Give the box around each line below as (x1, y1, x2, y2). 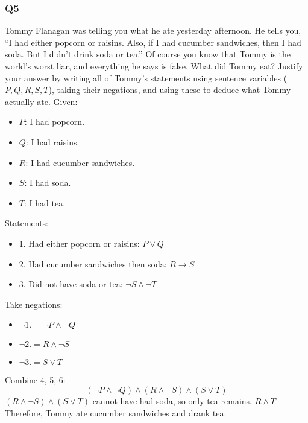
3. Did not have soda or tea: (19, 278, 123, 290)
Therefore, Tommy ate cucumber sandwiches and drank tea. (5, 406, 227, 419)
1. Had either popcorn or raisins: (19, 237, 140, 249)
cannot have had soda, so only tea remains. (92, 394, 252, 407)
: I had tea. (24, 196, 66, 209)
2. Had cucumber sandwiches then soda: (19, 257, 167, 270)
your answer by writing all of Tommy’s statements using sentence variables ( (5, 71, 288, 84)
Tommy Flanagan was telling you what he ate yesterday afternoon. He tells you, (5, 24, 301, 37)
